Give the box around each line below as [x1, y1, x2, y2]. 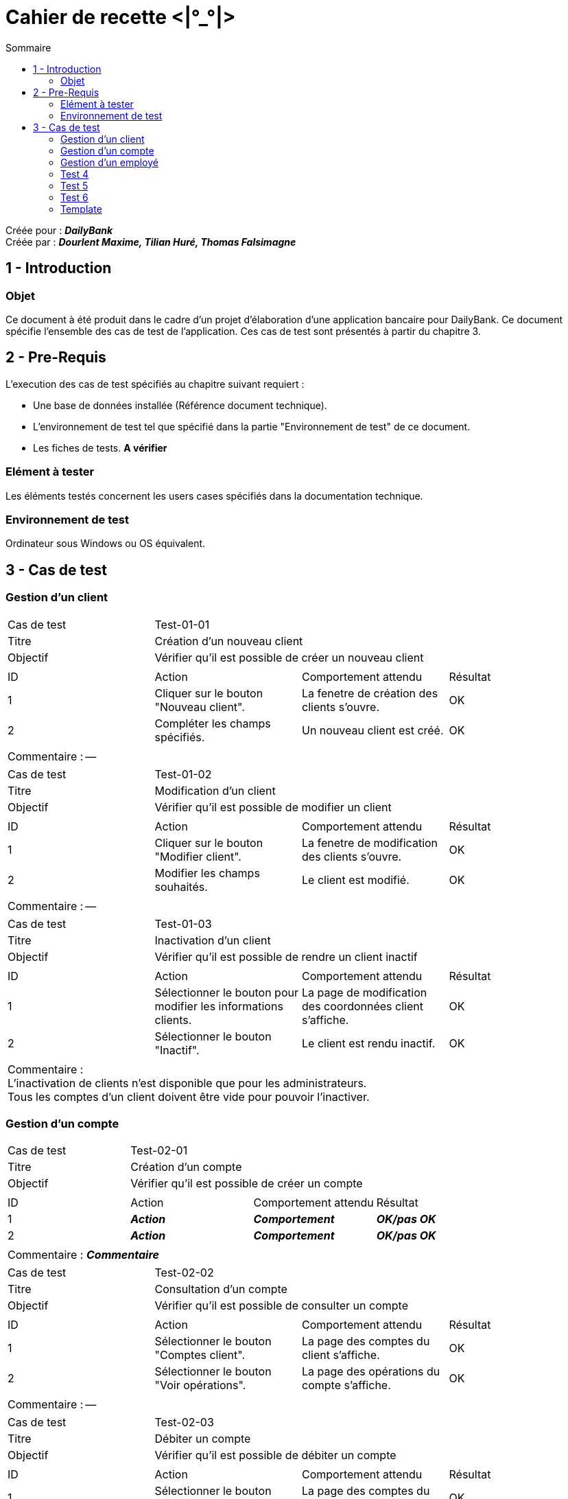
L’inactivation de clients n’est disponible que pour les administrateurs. [8, 1076, 367, 1090]
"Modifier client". [154, 849, 241, 863]
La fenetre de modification [302, 835, 438, 850]
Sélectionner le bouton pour [154, 985, 298, 999]
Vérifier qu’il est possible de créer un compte [130, 1176, 363, 1191]
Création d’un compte [130, 1160, 242, 1174]
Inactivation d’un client [154, 933, 271, 947]
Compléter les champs [154, 716, 271, 730]
